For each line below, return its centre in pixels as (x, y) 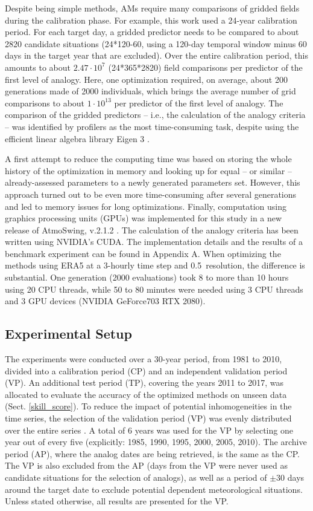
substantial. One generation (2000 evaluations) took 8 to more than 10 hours (147, 277)
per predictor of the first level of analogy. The (199, 103)
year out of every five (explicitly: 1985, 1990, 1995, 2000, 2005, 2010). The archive (156, 442)
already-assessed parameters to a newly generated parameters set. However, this (153, 182)
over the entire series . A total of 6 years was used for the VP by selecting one (149, 430)
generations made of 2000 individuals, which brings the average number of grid (150, 91)
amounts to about (38, 67)
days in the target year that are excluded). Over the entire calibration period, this (156, 55)
